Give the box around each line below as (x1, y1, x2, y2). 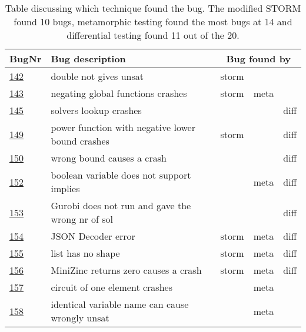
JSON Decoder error (51, 229, 135, 243)
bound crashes (51, 134, 109, 147)
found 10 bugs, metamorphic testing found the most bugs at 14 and (14, 15, 292, 28)
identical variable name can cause (51, 297, 189, 311)
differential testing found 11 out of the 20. (66, 28, 240, 42)
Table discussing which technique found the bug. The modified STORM (5, 1, 301, 15)
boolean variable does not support (51, 168, 191, 182)
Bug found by (226, 52, 291, 65)
